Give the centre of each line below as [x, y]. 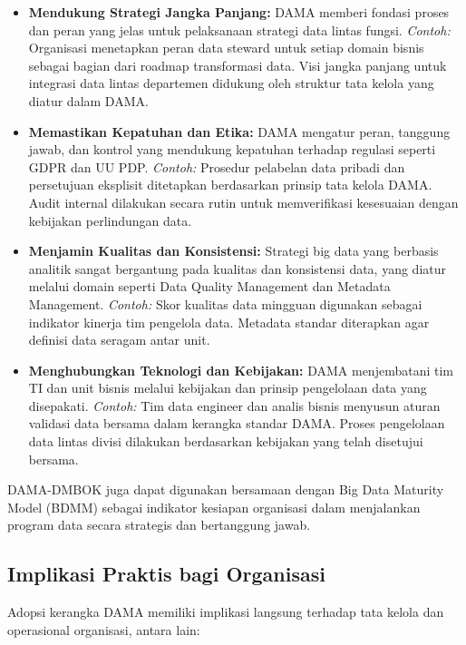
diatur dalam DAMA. [88, 100]
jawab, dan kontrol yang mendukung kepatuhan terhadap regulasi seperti [232, 149]
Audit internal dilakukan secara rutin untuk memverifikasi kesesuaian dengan [243, 202]
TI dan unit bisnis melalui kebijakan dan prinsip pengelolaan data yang [228, 388]
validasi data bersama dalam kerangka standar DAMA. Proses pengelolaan [237, 423]
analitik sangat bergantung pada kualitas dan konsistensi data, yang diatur [238, 268]
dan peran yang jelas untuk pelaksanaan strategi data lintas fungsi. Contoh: [239, 29]
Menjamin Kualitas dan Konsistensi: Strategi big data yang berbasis [233, 251]
